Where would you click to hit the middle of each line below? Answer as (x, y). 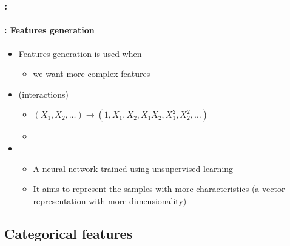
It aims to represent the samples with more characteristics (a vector (159, 189)
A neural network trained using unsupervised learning (133, 168)
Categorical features (69, 233)
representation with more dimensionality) (110, 200)
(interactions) (43, 94)
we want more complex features (92, 74)
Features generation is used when (80, 53)
